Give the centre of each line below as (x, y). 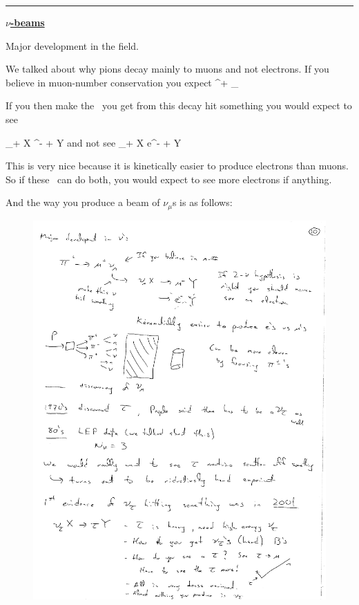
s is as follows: (202, 202)
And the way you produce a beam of (83, 202)
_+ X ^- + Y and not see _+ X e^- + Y (94, 142)
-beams (27, 22)
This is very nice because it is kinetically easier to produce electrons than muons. (177, 166)
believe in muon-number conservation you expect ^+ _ (122, 82)
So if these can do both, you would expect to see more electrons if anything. (169, 179)
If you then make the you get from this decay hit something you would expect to (179, 105)
